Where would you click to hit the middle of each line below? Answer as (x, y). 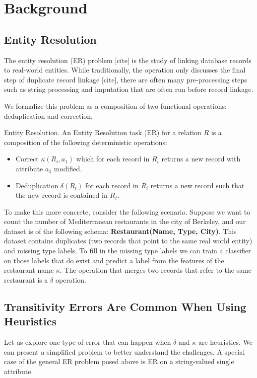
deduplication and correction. (49, 115)
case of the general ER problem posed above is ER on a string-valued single (119, 361)
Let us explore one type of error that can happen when (88, 342)
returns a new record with (201, 159)
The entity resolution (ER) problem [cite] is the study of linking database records (128, 60)
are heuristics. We (225, 342)
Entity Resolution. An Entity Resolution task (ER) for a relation (103, 132)
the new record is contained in (62, 195)
